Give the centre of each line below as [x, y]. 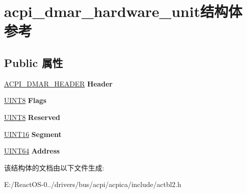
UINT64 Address [32, 151]
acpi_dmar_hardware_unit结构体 [123, 11]
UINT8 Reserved [32, 117]
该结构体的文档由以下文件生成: [54, 167]
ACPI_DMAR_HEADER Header [58, 83]
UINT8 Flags [25, 100]
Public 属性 [34, 62]
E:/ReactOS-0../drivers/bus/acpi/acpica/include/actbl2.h [93, 184]
